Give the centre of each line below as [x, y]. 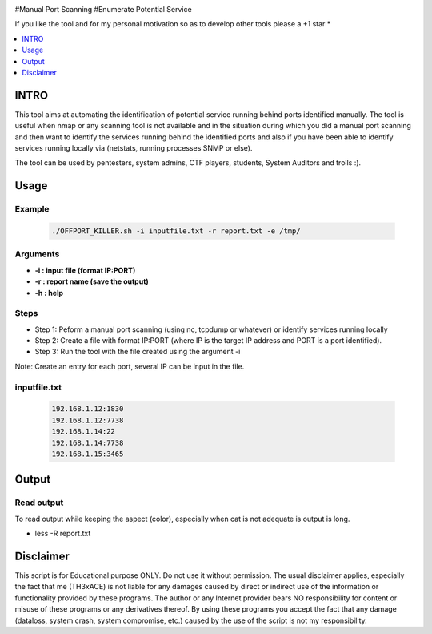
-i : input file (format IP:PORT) [85, 270]
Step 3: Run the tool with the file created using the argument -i [138, 352]
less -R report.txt [63, 534]
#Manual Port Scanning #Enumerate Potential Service [103, 9]
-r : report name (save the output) [92, 281]
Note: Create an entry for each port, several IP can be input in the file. [130, 366]
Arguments [37, 254]
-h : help [49, 293]
